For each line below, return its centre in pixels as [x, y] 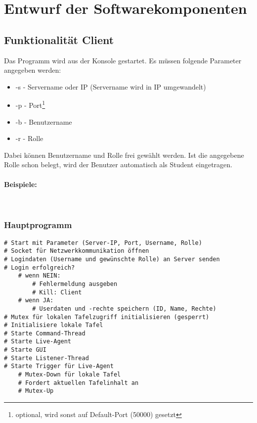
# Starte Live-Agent [38, 342]
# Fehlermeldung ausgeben [75, 284]
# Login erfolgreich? [40, 267]
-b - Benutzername [44, 121]
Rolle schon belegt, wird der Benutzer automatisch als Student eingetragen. [118, 164]
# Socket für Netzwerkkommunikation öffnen [77, 251]
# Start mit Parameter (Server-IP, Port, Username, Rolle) [103, 243]
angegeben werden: [33, 70]
